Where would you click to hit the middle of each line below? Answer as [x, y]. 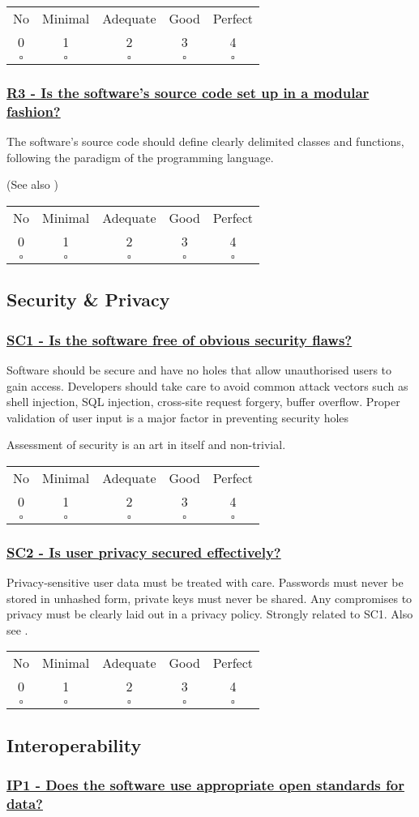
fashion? [34, 111]
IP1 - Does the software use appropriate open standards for [205, 785]
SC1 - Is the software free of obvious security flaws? [180, 339]
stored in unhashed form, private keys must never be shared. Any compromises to [209, 598]
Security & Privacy [88, 299]
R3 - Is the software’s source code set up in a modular [188, 92]
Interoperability [74, 744]
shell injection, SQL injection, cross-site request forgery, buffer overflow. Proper [203, 402]
